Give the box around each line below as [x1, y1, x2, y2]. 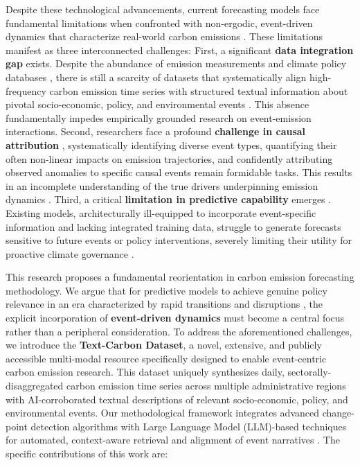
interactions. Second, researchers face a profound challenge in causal [6, 124, 306, 139]
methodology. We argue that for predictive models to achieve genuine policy [6, 283, 327, 297]
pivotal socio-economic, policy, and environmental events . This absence [6, 97, 309, 112]
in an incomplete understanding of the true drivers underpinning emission [6, 178, 318, 193]
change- [322, 405, 354, 420]
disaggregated [6, 378, 64, 393]
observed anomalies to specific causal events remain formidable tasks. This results [6, 165, 352, 179]
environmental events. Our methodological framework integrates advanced [6, 405, 320, 420]
